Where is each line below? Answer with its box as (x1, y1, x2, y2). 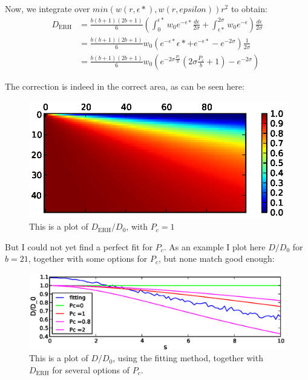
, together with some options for (28, 252, 148, 265)
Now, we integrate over (5, 2, 90, 15)
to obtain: (231, 2, 267, 15)
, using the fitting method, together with (113, 352, 263, 364)
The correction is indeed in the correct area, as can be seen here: (5, 80, 244, 92)
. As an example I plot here (163, 240, 266, 253)
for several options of (52, 363, 130, 376)
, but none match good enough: (158, 252, 275, 265)
